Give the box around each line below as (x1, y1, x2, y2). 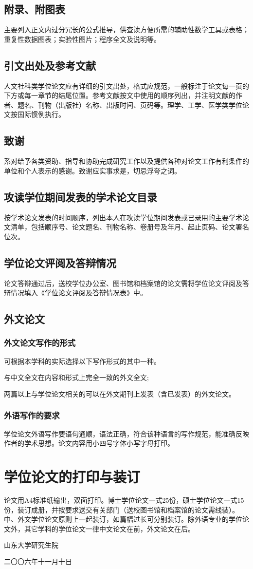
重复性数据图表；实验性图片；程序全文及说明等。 (4, 34, 161, 44)
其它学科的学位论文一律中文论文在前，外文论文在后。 (24, 523, 195, 533)
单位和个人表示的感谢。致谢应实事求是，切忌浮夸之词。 (4, 165, 181, 175)
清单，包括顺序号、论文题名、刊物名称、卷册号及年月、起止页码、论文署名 (10, 222, 249, 232)
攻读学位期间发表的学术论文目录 (4, 189, 157, 204)
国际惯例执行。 (17, 109, 65, 119)
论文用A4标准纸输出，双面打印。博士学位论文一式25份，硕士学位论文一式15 (4, 495, 244, 505)
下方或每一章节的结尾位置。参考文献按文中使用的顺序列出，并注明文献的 (4, 90, 235, 100)
